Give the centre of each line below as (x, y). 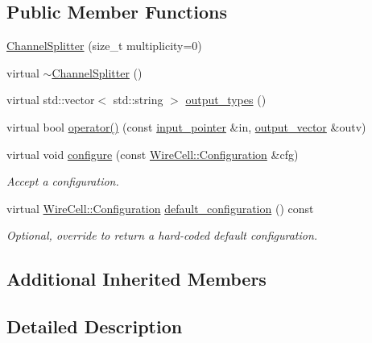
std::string (138, 100)
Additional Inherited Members (136, 279)
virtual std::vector (51, 100)
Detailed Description (95, 326)
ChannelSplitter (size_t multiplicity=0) (104, 46)
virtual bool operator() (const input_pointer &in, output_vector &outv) (186, 126)
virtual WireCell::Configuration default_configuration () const (160, 208)
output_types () (226, 100)
